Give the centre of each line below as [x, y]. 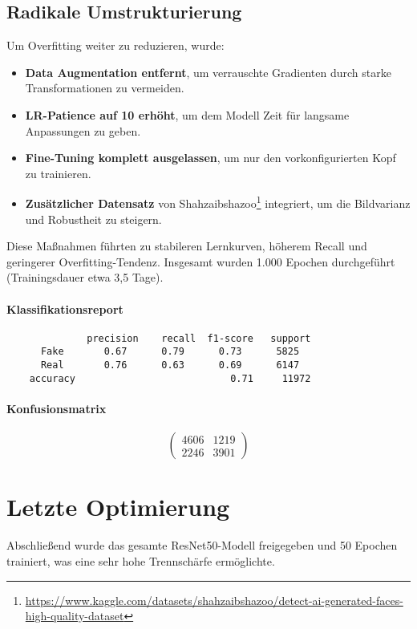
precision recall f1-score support [199, 338]
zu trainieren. [58, 173]
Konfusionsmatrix [57, 408]
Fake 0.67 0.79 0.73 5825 [170, 352]
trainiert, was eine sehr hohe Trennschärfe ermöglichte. [141, 560]
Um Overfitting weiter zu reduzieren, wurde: [115, 45]
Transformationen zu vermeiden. [105, 88]
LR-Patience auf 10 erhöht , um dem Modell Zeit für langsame [187, 114]
